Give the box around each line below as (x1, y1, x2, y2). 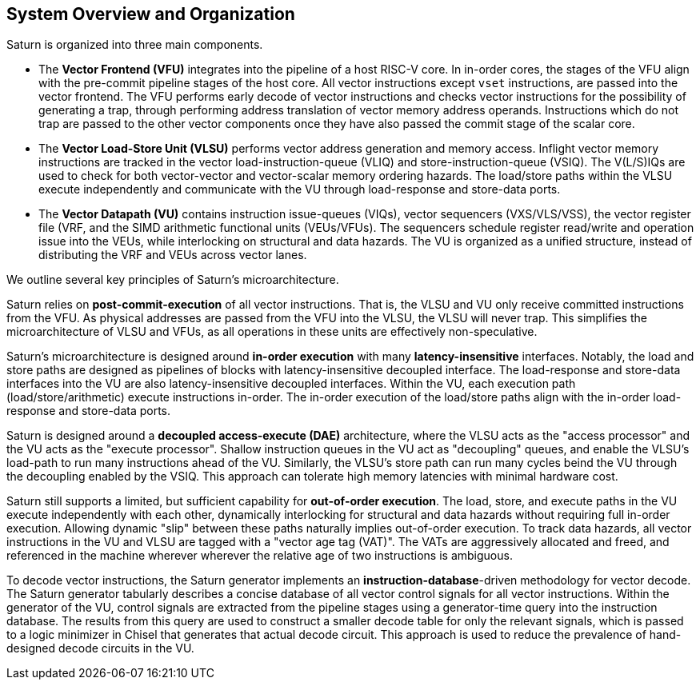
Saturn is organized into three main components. (6, 38, 263, 52)
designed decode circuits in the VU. (6, 641, 194, 656)
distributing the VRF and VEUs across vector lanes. (38, 248, 307, 262)
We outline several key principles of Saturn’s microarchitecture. (6, 273, 339, 287)
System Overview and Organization (6, 4, 295, 24)
